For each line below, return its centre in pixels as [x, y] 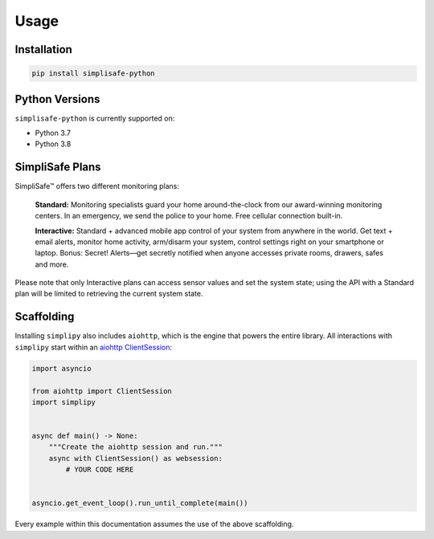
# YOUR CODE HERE [100, 470]
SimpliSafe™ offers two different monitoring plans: [97, 186]
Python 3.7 [53, 133]
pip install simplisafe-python [94, 73]
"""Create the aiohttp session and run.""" [135, 447]
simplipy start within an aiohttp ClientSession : [94, 347]
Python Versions [57, 99]
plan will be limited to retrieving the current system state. [109, 294]
